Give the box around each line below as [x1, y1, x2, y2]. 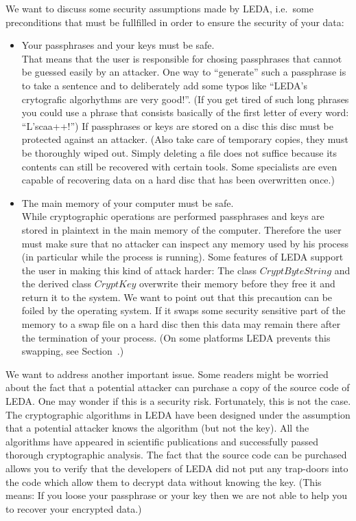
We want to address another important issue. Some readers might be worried [5, 366, 329, 381]
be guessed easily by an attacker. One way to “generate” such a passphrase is [21, 65, 346, 79]
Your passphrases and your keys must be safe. [21, 38, 215, 52]
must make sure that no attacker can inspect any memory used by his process [21, 236, 349, 250]
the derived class [21, 276, 92, 291]
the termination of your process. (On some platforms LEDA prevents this [21, 330, 331, 344]
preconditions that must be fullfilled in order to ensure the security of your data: [5, 14, 344, 29]
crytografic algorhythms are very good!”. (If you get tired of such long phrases [21, 91, 349, 106]
